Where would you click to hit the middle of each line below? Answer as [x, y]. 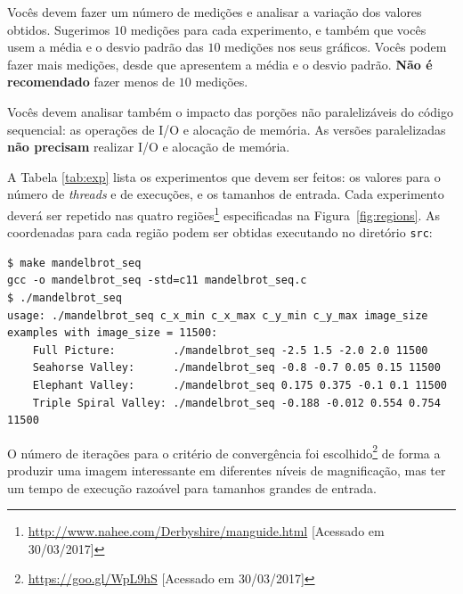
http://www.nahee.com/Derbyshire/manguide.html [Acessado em [206, 531]
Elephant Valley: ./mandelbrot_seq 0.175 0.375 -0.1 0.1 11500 [240, 385]
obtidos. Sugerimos [59, 29]
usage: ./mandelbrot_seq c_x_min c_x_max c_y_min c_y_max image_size [218, 315]
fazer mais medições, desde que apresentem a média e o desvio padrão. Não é [220, 64]
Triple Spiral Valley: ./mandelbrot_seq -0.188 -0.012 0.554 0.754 [236, 403]
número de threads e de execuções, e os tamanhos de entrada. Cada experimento [226, 194]
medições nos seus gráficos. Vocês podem [336, 47]
